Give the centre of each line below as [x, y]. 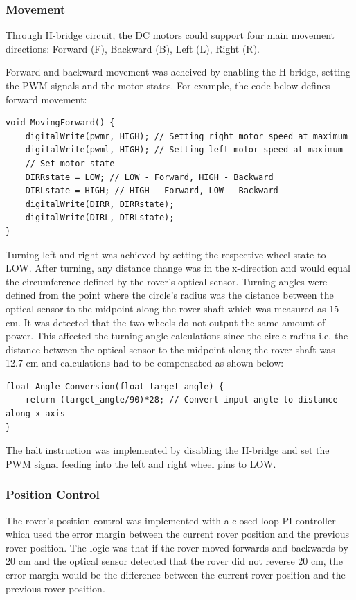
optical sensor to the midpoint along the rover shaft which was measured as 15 [172, 308]
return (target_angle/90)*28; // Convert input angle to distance [181, 400]
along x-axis [35, 414]
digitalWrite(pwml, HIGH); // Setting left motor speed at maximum [184, 150]
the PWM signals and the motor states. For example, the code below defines [168, 85]
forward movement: [46, 99]
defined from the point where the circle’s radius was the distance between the [170, 295]
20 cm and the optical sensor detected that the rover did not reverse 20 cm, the [174, 561]
